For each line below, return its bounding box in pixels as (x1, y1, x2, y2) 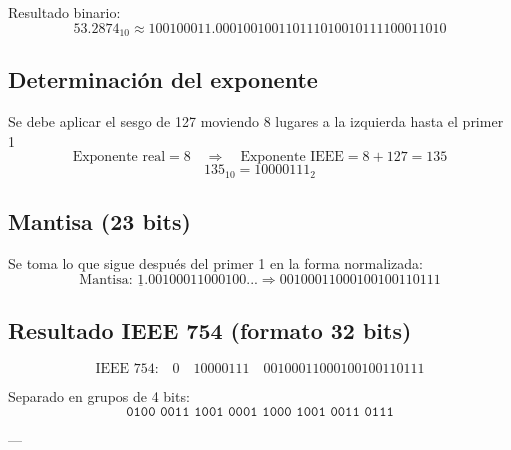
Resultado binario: (8, 2, 121, 22)
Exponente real (72, 150, 166, 165)
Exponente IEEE (240, 150, 344, 165)
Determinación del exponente (8, 64, 318, 95)
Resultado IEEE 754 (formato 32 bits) (8, 315, 412, 346)
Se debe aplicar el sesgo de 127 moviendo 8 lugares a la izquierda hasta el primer (8, 111, 504, 132)
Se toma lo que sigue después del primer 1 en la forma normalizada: (8, 253, 423, 274)
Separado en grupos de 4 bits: (8, 386, 190, 407)
